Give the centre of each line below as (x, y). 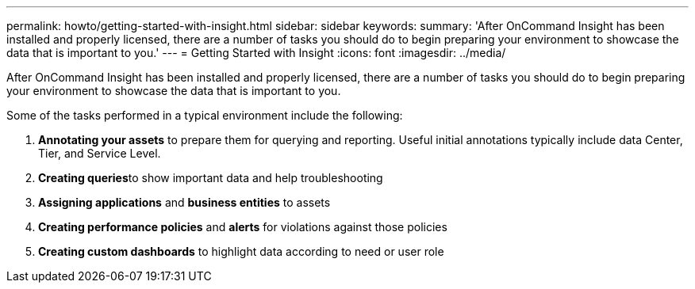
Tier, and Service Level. (100, 153)
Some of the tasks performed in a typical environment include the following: (205, 115)
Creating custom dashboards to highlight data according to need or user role (241, 251)
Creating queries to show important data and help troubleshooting (211, 178)
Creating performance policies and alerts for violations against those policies (243, 227)
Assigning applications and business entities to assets (184, 202)
